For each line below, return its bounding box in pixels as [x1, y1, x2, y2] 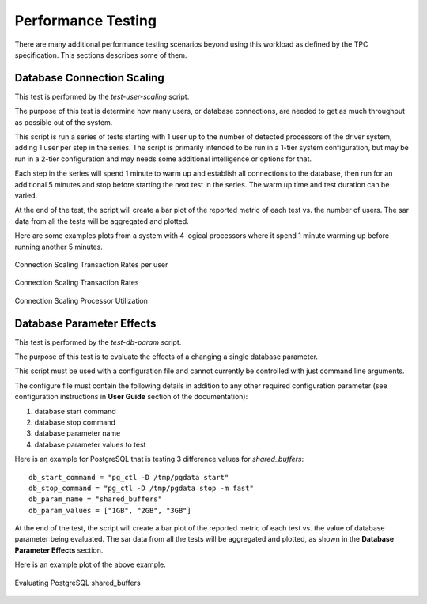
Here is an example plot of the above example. [14, 560, 166, 569]
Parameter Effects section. [14, 545, 104, 555]
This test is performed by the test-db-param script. [14, 337, 182, 347]
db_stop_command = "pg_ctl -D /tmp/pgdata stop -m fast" [28, 483, 255, 493]
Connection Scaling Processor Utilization [14, 296, 148, 305]
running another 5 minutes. [14, 242, 103, 251]
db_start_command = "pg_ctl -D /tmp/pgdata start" [28, 473, 229, 481]
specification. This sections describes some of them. [14, 50, 187, 59]
